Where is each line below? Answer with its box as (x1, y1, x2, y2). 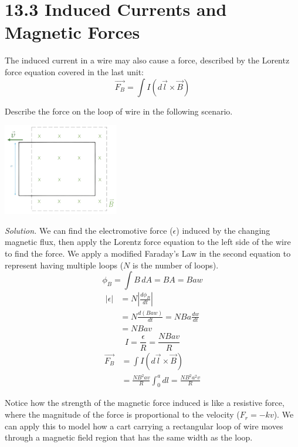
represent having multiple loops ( (5, 258, 124, 271)
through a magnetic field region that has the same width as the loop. (5, 431, 253, 443)
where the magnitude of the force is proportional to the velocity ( (5, 408, 240, 421)
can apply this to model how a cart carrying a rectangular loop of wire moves (5, 419, 283, 432)
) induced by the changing (176, 224, 270, 236)
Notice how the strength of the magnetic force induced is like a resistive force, (5, 396, 285, 409)
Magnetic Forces (5, 20, 140, 44)
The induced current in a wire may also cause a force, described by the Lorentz (5, 54, 290, 66)
